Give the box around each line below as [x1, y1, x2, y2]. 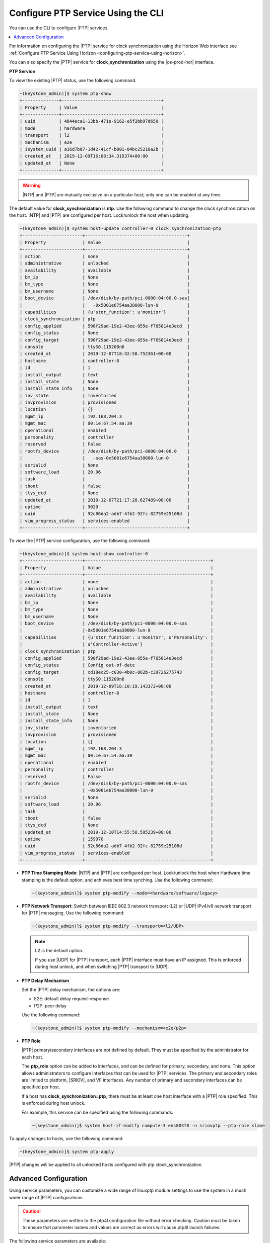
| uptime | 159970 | [19, 836, 213, 842]
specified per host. [21, 1084, 61, 1090]
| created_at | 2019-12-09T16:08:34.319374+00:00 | [19, 153, 164, 159]
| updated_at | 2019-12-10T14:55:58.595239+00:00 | [19, 829, 213, 835]
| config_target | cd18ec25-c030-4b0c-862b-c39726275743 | [19, 669, 213, 675]
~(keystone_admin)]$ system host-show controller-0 [19, 551, 148, 557]
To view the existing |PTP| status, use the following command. [9, 77, 136, 83]
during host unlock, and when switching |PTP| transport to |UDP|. [35, 964, 169, 970]
